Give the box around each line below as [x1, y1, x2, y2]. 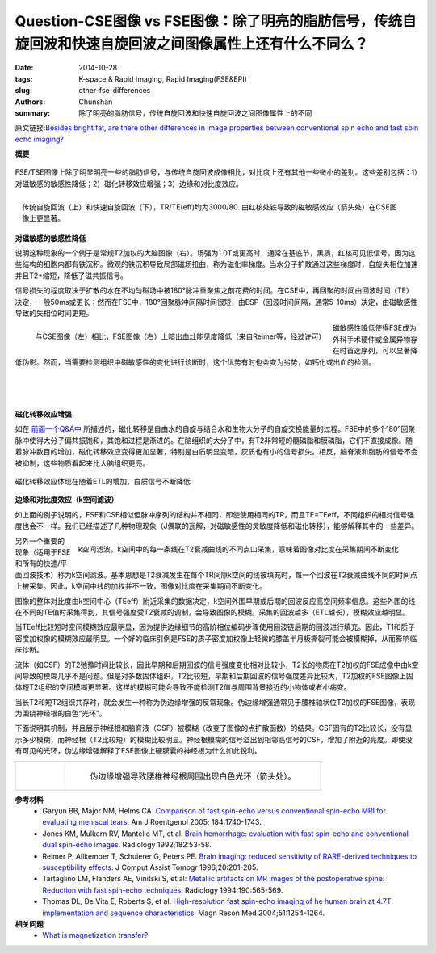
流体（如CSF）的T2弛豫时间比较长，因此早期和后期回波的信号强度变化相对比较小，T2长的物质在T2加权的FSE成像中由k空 [15, 660, 419, 669]
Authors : [15, 97, 46, 107]
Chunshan [78, 97, 113, 107]
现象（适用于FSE [15, 547, 71, 557]
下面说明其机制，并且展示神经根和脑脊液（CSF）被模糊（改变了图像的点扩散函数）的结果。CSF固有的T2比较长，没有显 [15, 724, 413, 733]
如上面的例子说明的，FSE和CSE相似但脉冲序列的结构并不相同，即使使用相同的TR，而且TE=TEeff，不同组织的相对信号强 [15, 509, 415, 519]
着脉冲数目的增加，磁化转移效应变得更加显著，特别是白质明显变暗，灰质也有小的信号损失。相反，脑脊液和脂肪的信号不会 [15, 447, 418, 457]
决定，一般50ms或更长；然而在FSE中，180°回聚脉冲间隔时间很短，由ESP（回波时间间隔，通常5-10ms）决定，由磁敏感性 [15, 297, 418, 306]
